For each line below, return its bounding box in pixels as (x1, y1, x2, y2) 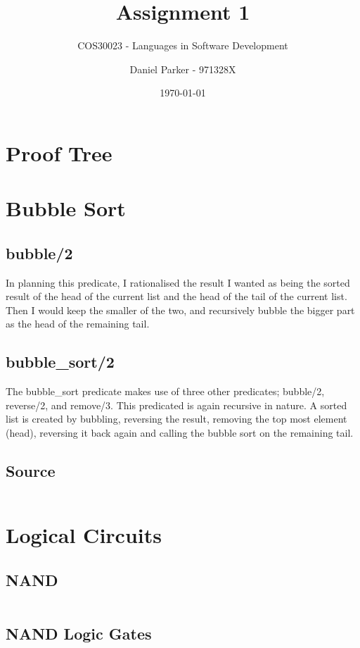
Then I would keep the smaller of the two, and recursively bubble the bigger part (6, 302, 355, 317)
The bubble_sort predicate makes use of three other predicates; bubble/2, (6, 384, 325, 399)
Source (6, 460, 56, 482)
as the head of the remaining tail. (6, 316, 150, 331)
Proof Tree (6, 138, 112, 167)
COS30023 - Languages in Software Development (77, 38, 288, 53)
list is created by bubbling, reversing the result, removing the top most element (6, 411, 347, 426)
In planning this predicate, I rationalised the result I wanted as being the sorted (6, 275, 350, 289)
